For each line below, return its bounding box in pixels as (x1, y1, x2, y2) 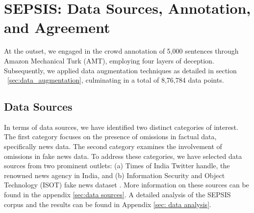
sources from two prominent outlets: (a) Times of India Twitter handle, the (4, 160, 230, 171)
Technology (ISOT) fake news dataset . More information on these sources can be (4, 180, 249, 190)
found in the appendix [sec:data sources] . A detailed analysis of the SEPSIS (4, 189, 231, 200)
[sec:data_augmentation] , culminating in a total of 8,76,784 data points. (7, 75, 224, 85)
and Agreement (4, 17, 110, 37)
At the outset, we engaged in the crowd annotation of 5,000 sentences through (4, 46, 239, 56)
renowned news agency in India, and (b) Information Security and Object (4, 170, 225, 180)
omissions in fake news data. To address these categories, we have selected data (4, 151, 242, 161)
